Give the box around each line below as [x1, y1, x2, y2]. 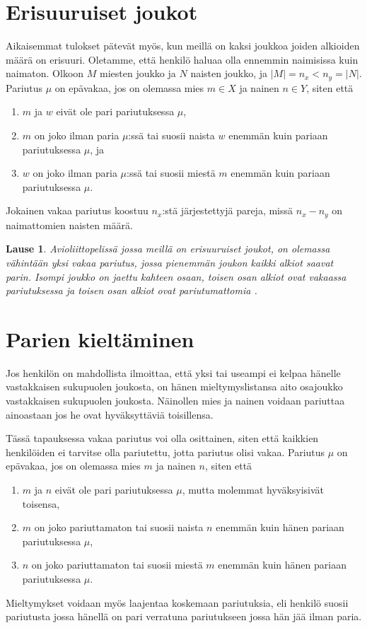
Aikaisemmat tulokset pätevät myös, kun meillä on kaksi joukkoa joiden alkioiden [6, 38, 360, 53]
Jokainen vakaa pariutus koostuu [6, 203, 148, 218]
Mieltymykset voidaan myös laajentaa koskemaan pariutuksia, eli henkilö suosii [6, 595, 349, 610]
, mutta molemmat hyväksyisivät [182, 482, 325, 497]
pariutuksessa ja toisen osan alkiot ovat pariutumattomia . [6, 283, 257, 298]
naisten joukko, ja [190, 66, 267, 81]
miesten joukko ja [100, 66, 176, 81]
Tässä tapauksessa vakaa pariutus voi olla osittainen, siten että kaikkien [6, 431, 319, 446]
